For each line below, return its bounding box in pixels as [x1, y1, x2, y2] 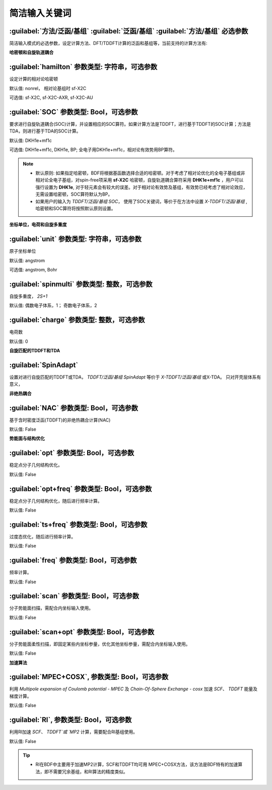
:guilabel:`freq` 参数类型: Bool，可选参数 [9, 556, 137, 565]
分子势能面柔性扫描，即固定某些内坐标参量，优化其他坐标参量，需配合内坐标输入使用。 [9, 641, 190, 647]
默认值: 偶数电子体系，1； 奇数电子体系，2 [9, 302, 98, 308]
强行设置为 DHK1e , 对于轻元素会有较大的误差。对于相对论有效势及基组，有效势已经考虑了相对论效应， [35, 184, 248, 190]
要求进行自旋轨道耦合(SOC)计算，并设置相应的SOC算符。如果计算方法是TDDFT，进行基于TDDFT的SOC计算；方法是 [9, 121, 251, 127]
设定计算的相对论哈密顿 [9, 76, 58, 82]
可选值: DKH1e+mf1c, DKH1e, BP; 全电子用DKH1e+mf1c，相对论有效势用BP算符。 [9, 147, 177, 153]
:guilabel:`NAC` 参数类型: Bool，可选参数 [9, 403, 139, 412]
